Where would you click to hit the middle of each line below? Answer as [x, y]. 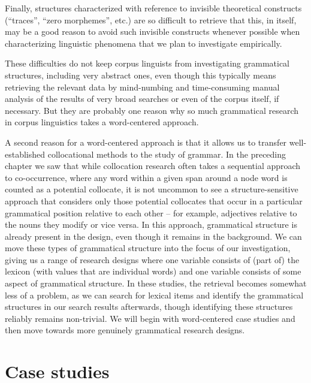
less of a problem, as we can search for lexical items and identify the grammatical [154, 295]
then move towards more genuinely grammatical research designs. [125, 330]
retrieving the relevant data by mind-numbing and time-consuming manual [142, 87]
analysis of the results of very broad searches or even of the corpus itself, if [142, 99]
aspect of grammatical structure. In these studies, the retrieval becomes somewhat [156, 283]
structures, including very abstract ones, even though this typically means [141, 75]
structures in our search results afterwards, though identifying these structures [149, 307]
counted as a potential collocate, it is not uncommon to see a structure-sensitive [152, 189]
